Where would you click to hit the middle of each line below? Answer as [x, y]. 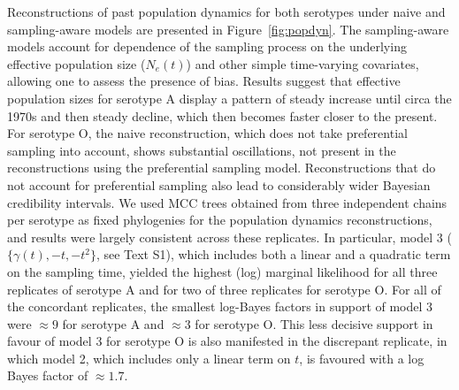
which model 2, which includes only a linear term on [149, 358]
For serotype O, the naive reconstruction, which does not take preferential [207, 133]
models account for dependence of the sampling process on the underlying [207, 46]
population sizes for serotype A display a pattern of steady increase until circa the [229, 98]
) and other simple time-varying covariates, [302, 63]
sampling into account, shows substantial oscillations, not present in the [202, 150]
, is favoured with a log [362, 358]
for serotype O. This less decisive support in [314, 323]
